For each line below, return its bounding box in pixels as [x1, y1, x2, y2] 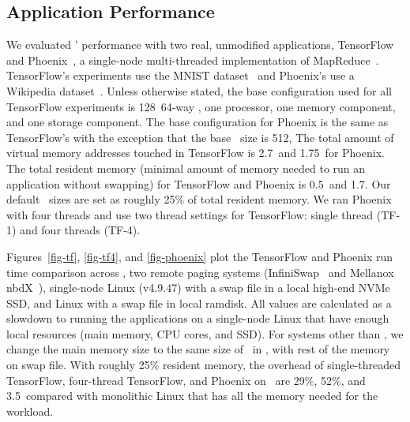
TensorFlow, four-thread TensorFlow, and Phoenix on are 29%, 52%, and [6, 372, 366, 388]
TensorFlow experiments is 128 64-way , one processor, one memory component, [6, 98, 396, 114]
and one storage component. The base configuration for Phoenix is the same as [6, 114, 389, 130]
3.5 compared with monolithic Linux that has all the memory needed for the [6, 387, 378, 404]
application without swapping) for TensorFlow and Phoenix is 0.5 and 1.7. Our [6, 175, 391, 192]
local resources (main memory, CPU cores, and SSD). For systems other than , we [6, 325, 404, 342]
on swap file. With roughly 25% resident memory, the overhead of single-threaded [6, 357, 401, 373]
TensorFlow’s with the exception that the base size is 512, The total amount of [6, 129, 394, 145]
